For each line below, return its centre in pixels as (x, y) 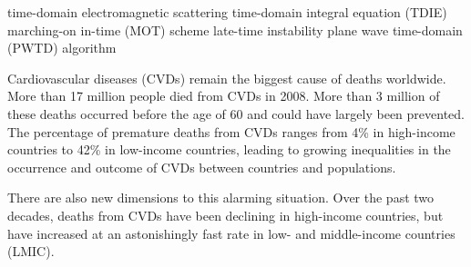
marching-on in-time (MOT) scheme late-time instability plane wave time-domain (235, 30)
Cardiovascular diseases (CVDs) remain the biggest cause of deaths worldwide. (227, 78)
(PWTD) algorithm (62, 48)
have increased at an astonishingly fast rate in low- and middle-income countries (231, 233)
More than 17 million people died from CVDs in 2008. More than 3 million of (224, 96)
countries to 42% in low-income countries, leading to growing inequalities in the (229, 149)
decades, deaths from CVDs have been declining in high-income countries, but (225, 215)
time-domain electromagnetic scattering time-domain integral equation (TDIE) (227, 12)
